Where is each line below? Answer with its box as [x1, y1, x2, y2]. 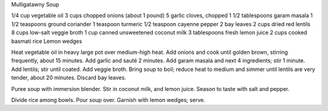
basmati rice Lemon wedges [11, 37, 82, 45]
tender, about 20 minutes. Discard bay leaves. [11, 74, 127, 81]
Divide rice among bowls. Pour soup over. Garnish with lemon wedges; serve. [11, 96, 206, 103]
